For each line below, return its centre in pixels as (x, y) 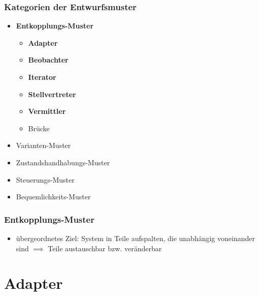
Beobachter (48, 60)
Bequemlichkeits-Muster (53, 197)
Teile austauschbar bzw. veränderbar (105, 248)
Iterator (42, 77)
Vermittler (47, 111)
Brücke (39, 128)
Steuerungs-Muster (45, 179)
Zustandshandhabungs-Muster (63, 162)
